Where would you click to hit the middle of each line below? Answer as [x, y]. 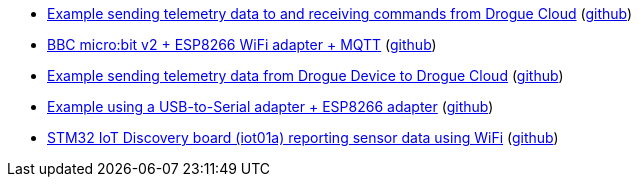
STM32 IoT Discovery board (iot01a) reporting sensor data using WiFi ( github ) [303, 137]
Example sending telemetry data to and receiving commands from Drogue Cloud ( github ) [340, 13]
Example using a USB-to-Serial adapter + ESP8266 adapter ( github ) [270, 106]
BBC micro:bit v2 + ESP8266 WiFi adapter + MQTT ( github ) [242, 44]
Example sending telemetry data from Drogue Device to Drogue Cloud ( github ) [305, 75]
